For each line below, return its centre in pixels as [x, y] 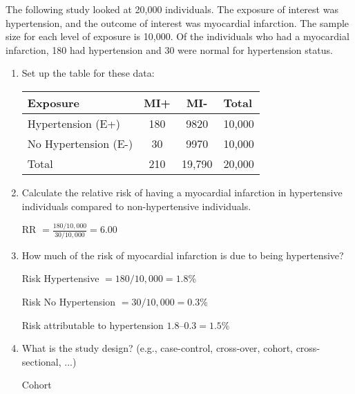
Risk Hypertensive [60, 278]
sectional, [41, 361]
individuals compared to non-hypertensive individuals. [136, 206]
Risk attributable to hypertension [93, 325]
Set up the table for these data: [88, 73]
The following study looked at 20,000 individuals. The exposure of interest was [172, 9]
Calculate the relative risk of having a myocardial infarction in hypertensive [182, 192]
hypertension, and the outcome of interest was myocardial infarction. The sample [177, 22]
